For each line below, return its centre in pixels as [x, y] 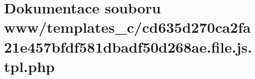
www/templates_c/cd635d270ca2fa [127, 27]
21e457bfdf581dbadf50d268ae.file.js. [128, 46]
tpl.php [29, 66]
